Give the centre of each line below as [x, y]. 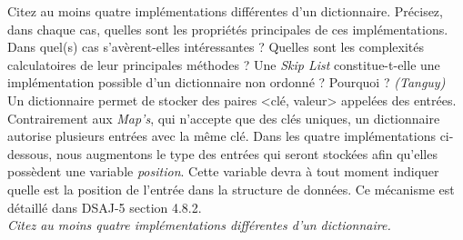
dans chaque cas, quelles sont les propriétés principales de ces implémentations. [228, 29]
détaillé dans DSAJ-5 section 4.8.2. [105, 207]
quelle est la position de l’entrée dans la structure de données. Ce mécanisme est [231, 189]
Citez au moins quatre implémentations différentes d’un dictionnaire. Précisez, [225, 11]
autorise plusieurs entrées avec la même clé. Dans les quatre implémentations [221, 136]
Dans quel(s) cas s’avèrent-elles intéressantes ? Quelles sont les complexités [216, 47]
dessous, [30, 153]
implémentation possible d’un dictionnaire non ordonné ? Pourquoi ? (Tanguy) [226, 82]
